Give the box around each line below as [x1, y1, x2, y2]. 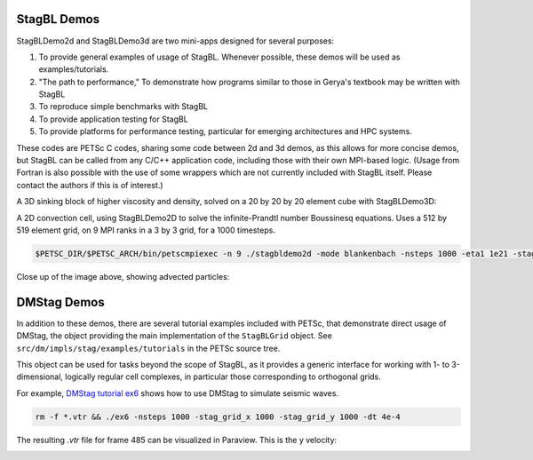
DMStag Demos [16, 294, 106, 310]
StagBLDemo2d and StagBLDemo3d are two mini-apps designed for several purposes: [16, 36, 335, 46]
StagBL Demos [16, 12, 100, 27]
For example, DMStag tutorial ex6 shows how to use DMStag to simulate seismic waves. [16, 387, 339, 399]
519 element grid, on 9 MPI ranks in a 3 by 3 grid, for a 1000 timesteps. [16, 225, 275, 235]
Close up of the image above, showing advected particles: [16, 271, 230, 282]
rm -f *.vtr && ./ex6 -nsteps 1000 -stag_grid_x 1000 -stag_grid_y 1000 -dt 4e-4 [35, 411, 402, 422]
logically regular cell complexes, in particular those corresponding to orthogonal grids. [65, 371, 381, 382]
